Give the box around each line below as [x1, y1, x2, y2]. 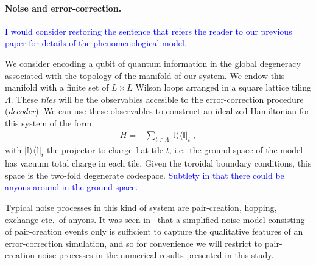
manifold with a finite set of [5, 81, 109, 94]
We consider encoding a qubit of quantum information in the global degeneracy [5, 57, 301, 69]
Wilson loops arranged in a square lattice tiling [135, 81, 311, 94]
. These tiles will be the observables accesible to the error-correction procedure [10, 92, 304, 105]
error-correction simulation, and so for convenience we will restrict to [5, 236, 262, 249]
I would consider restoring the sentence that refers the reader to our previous [5, 24, 292, 37]
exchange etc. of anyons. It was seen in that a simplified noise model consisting [5, 213, 305, 225]
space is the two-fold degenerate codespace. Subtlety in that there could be [5, 168, 284, 181]
